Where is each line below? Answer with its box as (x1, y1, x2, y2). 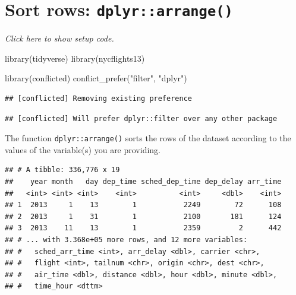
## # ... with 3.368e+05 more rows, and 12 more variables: (5, 236, 248, 245)
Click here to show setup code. (5, 32, 114, 45)
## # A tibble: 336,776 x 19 (5, 166, 120, 175)
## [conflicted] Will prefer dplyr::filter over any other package (5, 114, 278, 123)
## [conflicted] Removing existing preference (5, 94, 192, 103)
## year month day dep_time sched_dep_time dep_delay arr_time (5, 177, 282, 186)
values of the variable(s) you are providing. (5, 143, 161, 156)
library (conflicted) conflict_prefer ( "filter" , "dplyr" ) (5, 72, 187, 84)
